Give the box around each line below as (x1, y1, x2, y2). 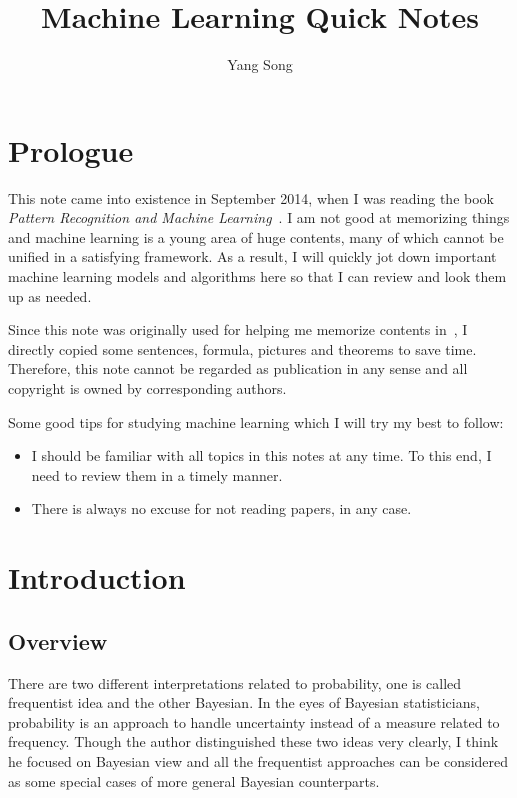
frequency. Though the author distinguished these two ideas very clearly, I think (8, 731, 499, 752)
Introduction (8, 557, 186, 598)
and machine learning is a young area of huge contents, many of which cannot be (8, 226, 504, 247)
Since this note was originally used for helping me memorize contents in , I (8, 319, 468, 340)
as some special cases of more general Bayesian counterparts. (8, 770, 380, 791)
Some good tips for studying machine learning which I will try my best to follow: (8, 411, 504, 432)
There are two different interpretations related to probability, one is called (8, 672, 462, 693)
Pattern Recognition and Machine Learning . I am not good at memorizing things (8, 207, 510, 228)
